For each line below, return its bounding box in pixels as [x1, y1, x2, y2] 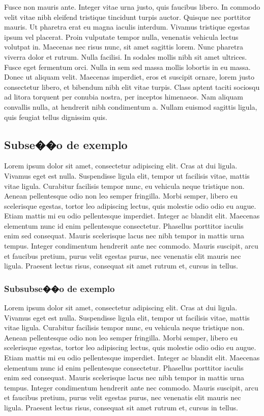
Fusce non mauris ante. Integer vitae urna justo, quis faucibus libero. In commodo [4, 2, 260, 12]
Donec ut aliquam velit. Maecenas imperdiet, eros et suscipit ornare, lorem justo [4, 71, 254, 82]
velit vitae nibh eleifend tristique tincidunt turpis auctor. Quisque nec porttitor [4, 11, 251, 22]
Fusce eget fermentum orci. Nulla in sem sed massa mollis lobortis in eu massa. [4, 61, 251, 72]
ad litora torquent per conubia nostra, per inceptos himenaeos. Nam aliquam [4, 91, 243, 102]
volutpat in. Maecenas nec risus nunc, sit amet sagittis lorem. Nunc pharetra [4, 41, 243, 52]
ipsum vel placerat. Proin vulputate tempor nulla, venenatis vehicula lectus [4, 31, 239, 42]
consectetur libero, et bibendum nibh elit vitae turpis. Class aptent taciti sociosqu [4, 81, 260, 92]
